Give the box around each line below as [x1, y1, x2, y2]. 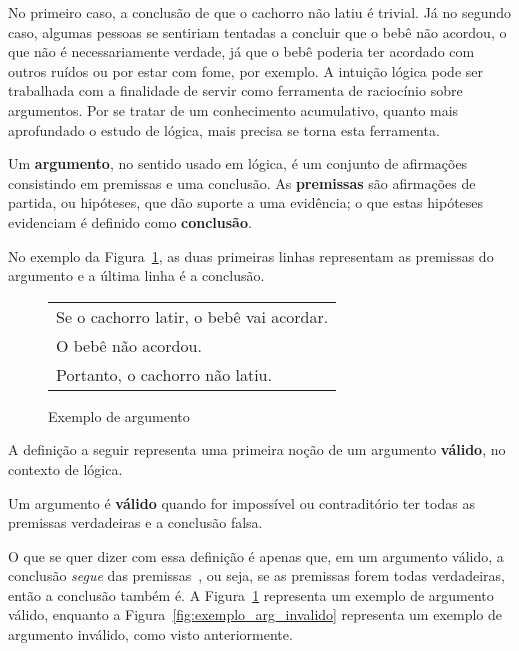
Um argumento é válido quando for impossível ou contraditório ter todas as [8, 492, 475, 513]
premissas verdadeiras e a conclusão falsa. [8, 512, 263, 533]
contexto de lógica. [8, 458, 123, 479]
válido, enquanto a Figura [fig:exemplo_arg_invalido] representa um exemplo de [8, 604, 502, 625]
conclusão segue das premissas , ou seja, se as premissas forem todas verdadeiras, [8, 565, 505, 586]
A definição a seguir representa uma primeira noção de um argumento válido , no [8, 439, 506, 460]
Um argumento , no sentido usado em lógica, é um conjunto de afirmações [8, 153, 468, 174]
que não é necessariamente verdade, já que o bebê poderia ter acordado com [8, 41, 475, 62]
